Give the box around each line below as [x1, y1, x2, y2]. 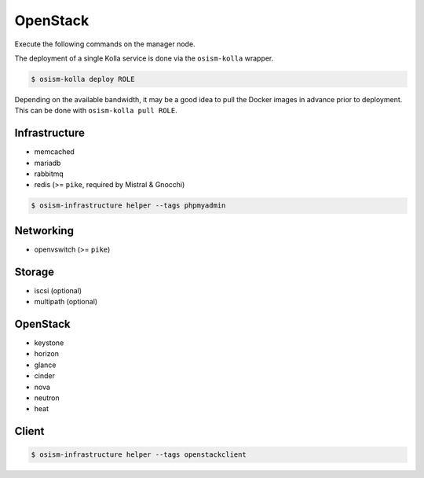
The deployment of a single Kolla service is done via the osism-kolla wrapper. [14, 53, 274, 63]
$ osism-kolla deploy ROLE [31, 75, 135, 83]
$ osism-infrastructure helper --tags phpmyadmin [31, 201, 226, 210]
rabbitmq [34, 169, 64, 178]
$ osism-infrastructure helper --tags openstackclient [31, 450, 247, 459]
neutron [34, 393, 60, 403]
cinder [34, 371, 55, 381]
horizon [34, 349, 59, 358]
